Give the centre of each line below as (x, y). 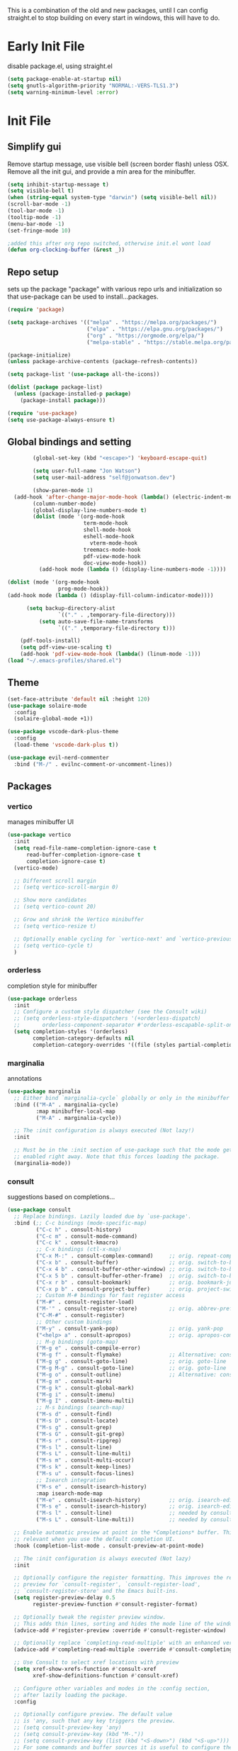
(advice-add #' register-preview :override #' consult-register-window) (120, 1630)
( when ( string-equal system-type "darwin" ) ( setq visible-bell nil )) (112, 198)
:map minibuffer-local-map (75, 1111)
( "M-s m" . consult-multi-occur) (85, 1460)
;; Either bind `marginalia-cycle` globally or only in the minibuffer (122, 1098)
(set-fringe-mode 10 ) (39, 230)
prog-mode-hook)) (84, 589)
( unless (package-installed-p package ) (73, 394)
